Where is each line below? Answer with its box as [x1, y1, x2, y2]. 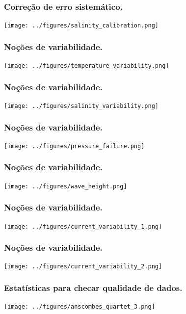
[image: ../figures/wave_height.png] [4, 183, 127, 190]
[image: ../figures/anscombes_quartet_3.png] [4, 303, 155, 311]
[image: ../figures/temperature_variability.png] [4, 62, 169, 70]
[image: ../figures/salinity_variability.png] [4, 102, 159, 109]
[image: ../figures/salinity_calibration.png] [4, 22, 159, 29]
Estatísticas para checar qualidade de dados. [4, 282, 183, 294]
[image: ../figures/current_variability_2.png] [4, 263, 162, 270]
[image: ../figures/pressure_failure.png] [4, 142, 145, 150]
